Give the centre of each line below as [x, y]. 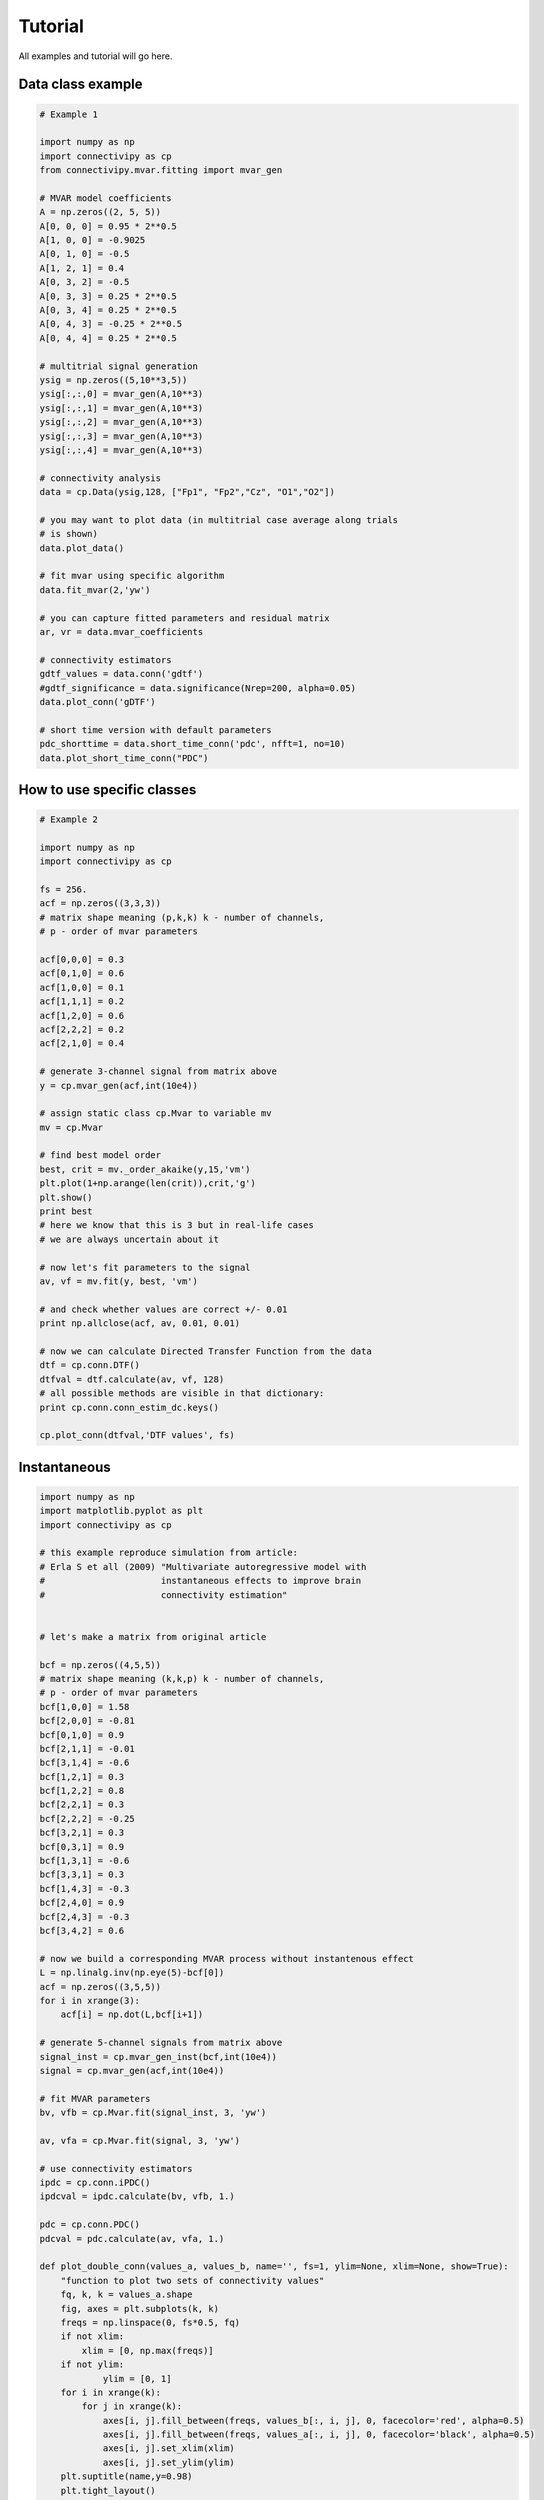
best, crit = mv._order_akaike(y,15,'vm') [145, 1169]
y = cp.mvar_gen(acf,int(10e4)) [119, 1085]
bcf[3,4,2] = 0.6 [82, 1930]
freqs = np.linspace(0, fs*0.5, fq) [150, 2322]
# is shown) [69, 534]
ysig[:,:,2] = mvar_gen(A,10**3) [121, 422]
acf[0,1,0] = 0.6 [82, 973]
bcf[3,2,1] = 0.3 [82, 1833]
